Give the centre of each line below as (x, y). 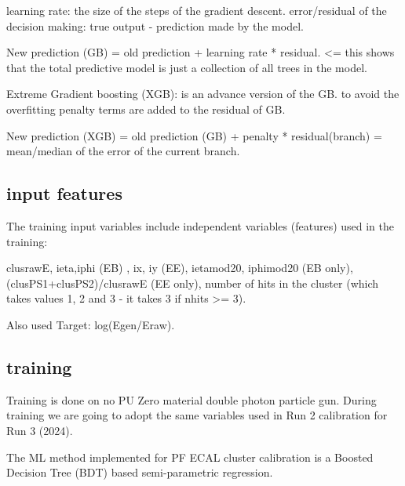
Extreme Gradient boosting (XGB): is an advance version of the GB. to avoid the (203, 94)
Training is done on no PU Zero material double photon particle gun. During (192, 399)
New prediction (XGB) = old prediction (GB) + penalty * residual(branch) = (194, 135)
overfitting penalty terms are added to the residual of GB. (146, 109)
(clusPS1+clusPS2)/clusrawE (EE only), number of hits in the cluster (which (193, 283)
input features (64, 193)
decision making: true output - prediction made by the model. (155, 25)
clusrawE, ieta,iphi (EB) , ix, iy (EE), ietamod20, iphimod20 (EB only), (180, 268)
